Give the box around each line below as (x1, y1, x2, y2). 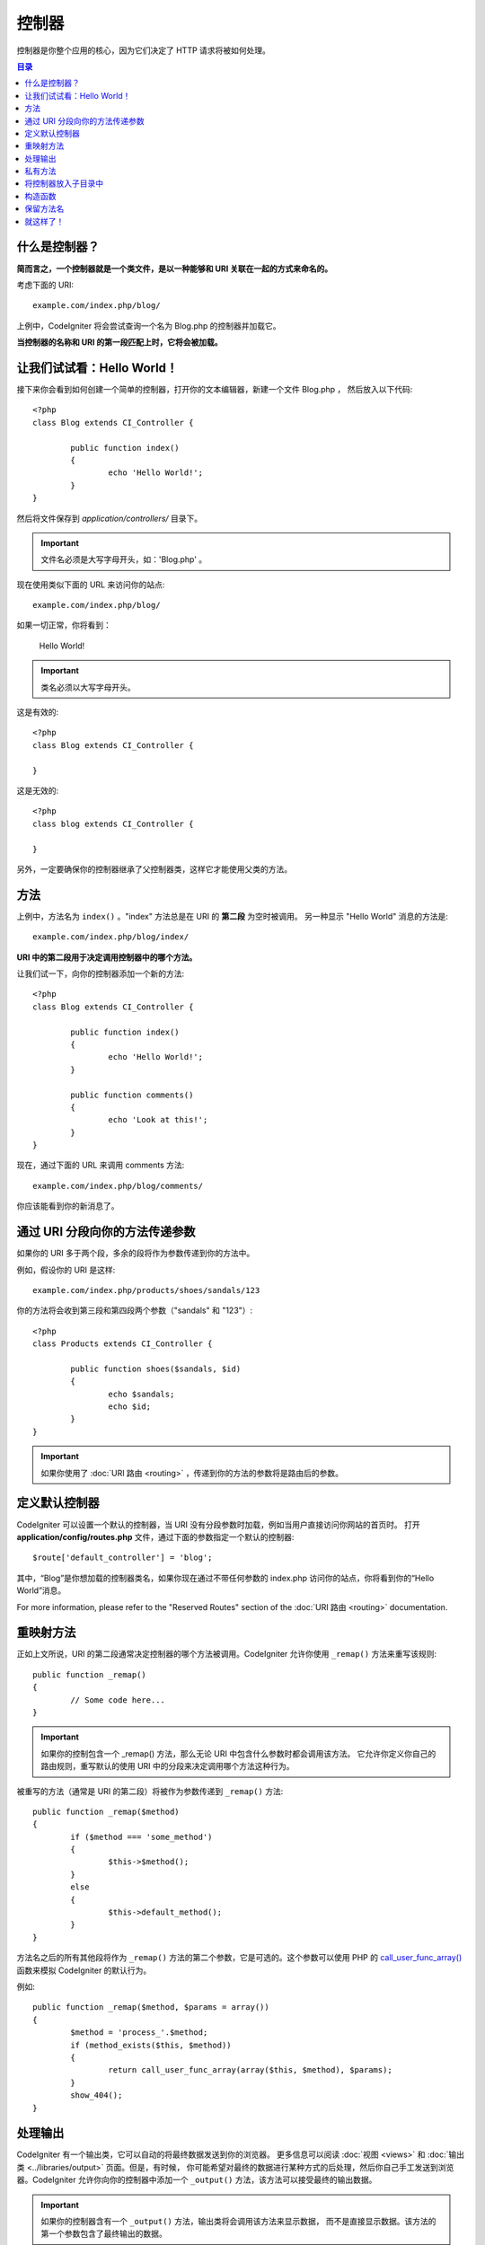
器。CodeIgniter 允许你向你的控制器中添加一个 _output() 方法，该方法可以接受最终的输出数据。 (16, 2174, 377, 2186)
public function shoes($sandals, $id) (70, 1363, 242, 1374)
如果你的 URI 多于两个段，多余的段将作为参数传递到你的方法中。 (16, 1248, 255, 1259)
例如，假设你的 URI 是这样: (16, 1264, 116, 1275)
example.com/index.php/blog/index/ (32, 932, 190, 942)
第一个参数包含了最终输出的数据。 (40, 2228, 167, 2240)
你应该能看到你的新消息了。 (16, 1201, 119, 1211)
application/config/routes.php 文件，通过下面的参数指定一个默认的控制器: (16, 1531, 295, 1542)
